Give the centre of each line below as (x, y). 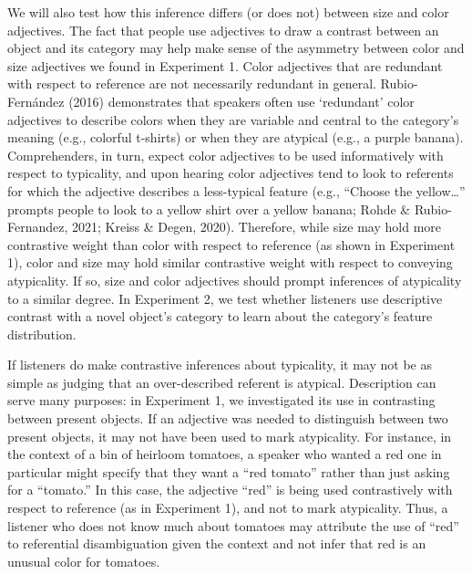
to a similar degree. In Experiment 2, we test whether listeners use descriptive (225, 298)
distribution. (42, 334)
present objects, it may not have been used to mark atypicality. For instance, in (230, 436)
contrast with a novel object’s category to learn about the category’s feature (220, 316)
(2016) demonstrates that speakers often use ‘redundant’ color (241, 101)
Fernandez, (38, 227)
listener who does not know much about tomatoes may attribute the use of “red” (233, 525)
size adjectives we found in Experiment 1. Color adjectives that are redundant (225, 65)
